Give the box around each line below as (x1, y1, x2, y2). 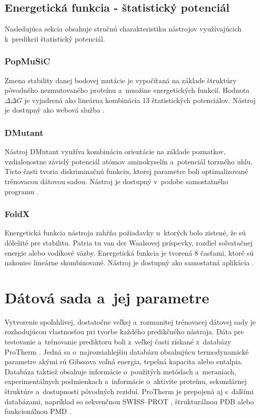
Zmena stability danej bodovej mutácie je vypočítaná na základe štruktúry (5, 75, 237, 85)
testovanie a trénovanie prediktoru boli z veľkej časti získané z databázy (5, 336, 231, 347)
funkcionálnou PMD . (5, 406, 71, 416)
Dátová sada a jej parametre (5, 287, 209, 307)
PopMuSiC (5, 55, 50, 67)
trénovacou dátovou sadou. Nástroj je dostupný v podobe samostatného (5, 176, 229, 186)
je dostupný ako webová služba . (5, 104, 105, 115)
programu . (5, 186, 39, 196)
